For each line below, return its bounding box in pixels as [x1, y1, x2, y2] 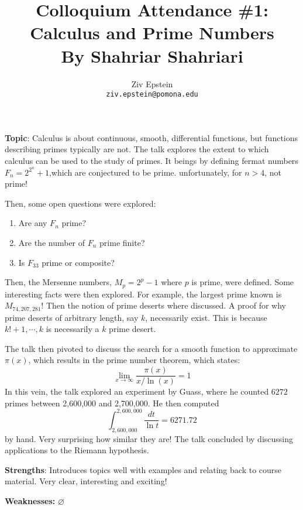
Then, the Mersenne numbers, [5, 276, 112, 288]
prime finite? [99, 236, 145, 248]
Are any [18, 217, 47, 229]
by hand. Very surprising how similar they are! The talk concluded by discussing [5, 432, 294, 444]
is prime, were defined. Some [191, 276, 294, 288]
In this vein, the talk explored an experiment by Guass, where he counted [5, 385, 269, 398]
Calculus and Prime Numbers [30, 20, 274, 45]
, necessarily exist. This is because [145, 311, 267, 323]
